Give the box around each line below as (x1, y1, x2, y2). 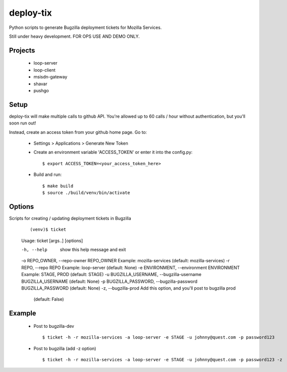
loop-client (33, 67, 56, 73)
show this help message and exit (60, 247, 126, 252)
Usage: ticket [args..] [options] (21, 238, 83, 244)
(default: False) (33, 297, 64, 302)
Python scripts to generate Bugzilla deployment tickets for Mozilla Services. (9, 25, 162, 30)
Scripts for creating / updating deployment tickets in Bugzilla (9, 215, 132, 221)
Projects (9, 46, 35, 54)
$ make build (42, 183, 73, 189)
